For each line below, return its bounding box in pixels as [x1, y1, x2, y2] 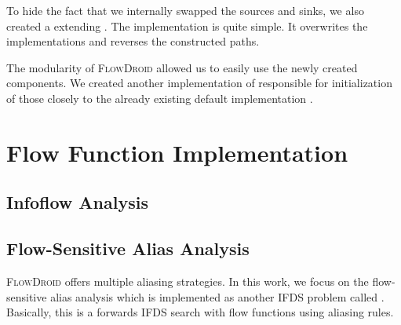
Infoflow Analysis [6, 190, 148, 214]
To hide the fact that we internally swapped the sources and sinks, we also [6, 2, 364, 18]
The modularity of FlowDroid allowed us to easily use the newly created [6, 59, 358, 75]
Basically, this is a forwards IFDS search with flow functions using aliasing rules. [6, 304, 394, 320]
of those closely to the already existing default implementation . [6, 89, 313, 106]
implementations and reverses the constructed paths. [6, 33, 260, 49]
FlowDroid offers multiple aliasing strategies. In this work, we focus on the [6, 272, 369, 289]
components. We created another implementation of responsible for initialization [6, 75, 392, 91]
